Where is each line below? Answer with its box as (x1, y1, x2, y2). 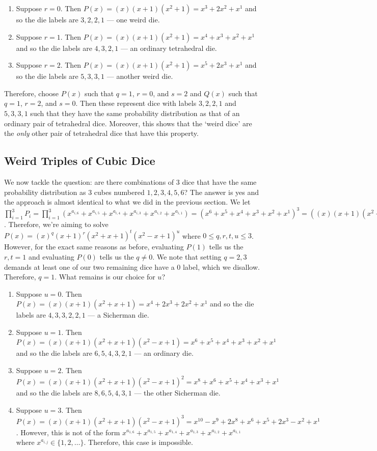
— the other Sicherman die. (134, 387, 221, 398)
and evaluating (28, 251, 74, 262)
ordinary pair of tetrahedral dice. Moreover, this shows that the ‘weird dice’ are (4, 118, 252, 128)
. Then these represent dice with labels (75, 98, 197, 108)
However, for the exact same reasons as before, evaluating (4, 241, 184, 252)
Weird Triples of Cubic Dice (4, 153, 155, 168)
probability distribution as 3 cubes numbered (4, 186, 145, 197)
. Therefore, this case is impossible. (84, 437, 193, 447)
